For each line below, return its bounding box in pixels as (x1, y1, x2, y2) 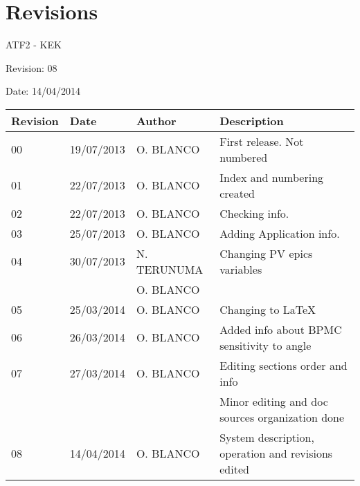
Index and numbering (219, 169, 324, 185)
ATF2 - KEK (6, 37, 62, 52)
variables (219, 261, 262, 277)
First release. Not (219, 133, 304, 149)
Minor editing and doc (219, 393, 328, 409)
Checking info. (219, 205, 289, 221)
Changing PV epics (219, 245, 313, 261)
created (219, 185, 255, 201)
